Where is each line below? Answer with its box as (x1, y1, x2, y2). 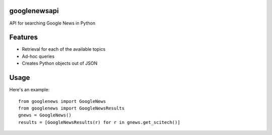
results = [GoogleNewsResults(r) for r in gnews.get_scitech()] (18, 119, 181, 125)
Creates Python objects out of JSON (22, 60, 98, 66)
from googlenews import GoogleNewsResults (18, 105, 125, 111)
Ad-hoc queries (22, 53, 55, 59)
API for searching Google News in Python (9, 20, 96, 26)
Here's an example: (9, 87, 50, 93)
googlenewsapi (9, 7, 59, 15)
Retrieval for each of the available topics (22, 46, 106, 52)
